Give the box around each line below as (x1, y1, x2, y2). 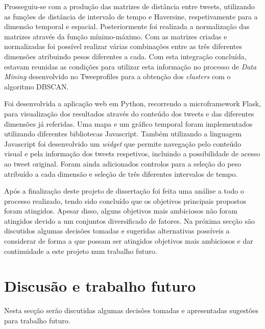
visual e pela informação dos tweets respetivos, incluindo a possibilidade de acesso (4, 148, 260, 159)
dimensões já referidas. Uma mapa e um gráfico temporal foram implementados (4, 118, 253, 129)
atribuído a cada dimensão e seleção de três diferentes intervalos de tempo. (4, 168, 238, 179)
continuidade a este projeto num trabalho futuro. (4, 245, 157, 256)
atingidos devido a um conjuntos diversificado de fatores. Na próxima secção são (4, 215, 255, 226)
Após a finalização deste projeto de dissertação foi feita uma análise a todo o (4, 185, 244, 196)
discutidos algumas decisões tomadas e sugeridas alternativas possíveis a (4, 225, 230, 236)
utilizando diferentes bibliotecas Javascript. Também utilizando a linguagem (4, 128, 242, 139)
